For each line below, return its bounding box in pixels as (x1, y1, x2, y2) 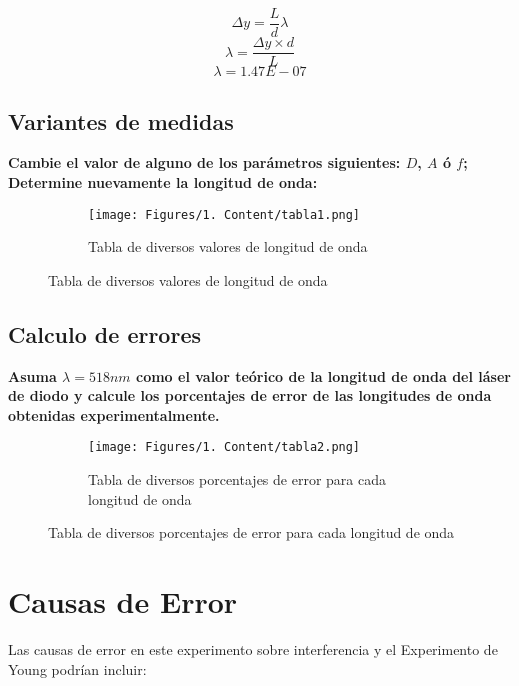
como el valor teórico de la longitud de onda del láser (135, 365, 511, 386)
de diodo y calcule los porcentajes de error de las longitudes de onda (8, 385, 492, 406)
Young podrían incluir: (8, 658, 147, 679)
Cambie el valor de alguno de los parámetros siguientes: (8, 152, 401, 173)
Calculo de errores (8, 318, 201, 349)
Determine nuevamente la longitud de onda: (8, 171, 318, 192)
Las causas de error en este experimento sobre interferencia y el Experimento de (8, 638, 498, 659)
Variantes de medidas (8, 105, 234, 136)
